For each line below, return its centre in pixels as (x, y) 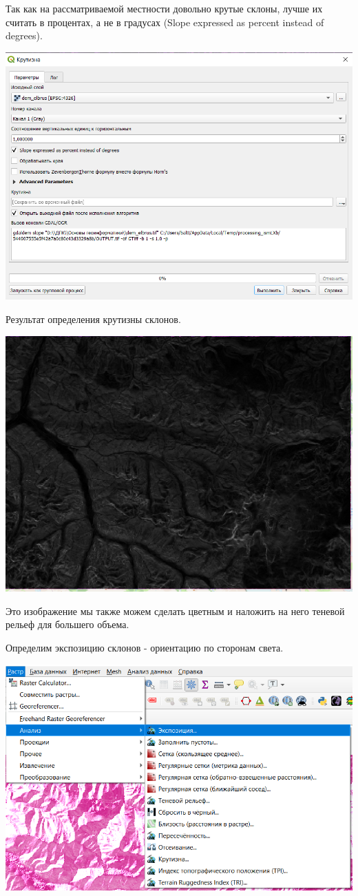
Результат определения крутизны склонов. (93, 319)
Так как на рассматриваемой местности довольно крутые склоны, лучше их (164, 8)
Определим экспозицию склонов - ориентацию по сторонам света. (145, 648)
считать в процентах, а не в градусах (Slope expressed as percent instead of (165, 22)
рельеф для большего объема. (67, 624)
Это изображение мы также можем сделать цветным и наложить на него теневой (175, 611)
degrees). (24, 35)
